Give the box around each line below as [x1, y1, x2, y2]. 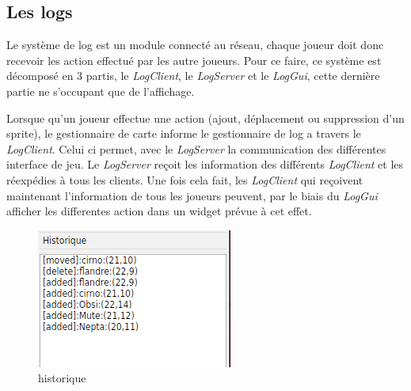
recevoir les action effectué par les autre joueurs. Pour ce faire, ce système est [6, 51, 382, 68]
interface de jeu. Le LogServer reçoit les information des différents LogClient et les [6, 156, 404, 173]
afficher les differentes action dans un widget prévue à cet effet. [6, 203, 312, 219]
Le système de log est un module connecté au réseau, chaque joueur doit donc [6, 36, 384, 53]
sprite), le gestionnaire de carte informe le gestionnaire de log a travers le [6, 125, 361, 142]
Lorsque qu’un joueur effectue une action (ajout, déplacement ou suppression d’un [6, 109, 405, 126]
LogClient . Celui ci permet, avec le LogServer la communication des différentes [6, 140, 386, 157]
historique [38, 370, 86, 386]
